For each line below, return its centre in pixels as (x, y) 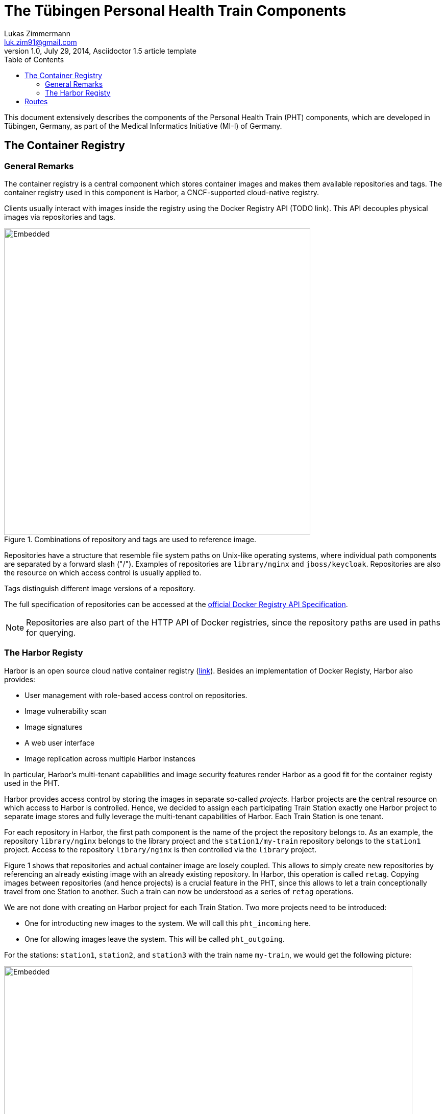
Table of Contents (34, 59)
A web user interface (60, 742)
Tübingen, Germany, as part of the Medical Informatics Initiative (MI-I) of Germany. (143, 126)
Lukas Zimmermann (38, 33)
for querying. (51, 632)
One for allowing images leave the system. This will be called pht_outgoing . (155, 939)
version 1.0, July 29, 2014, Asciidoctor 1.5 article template (100, 51)
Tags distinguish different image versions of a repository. (100, 588)
